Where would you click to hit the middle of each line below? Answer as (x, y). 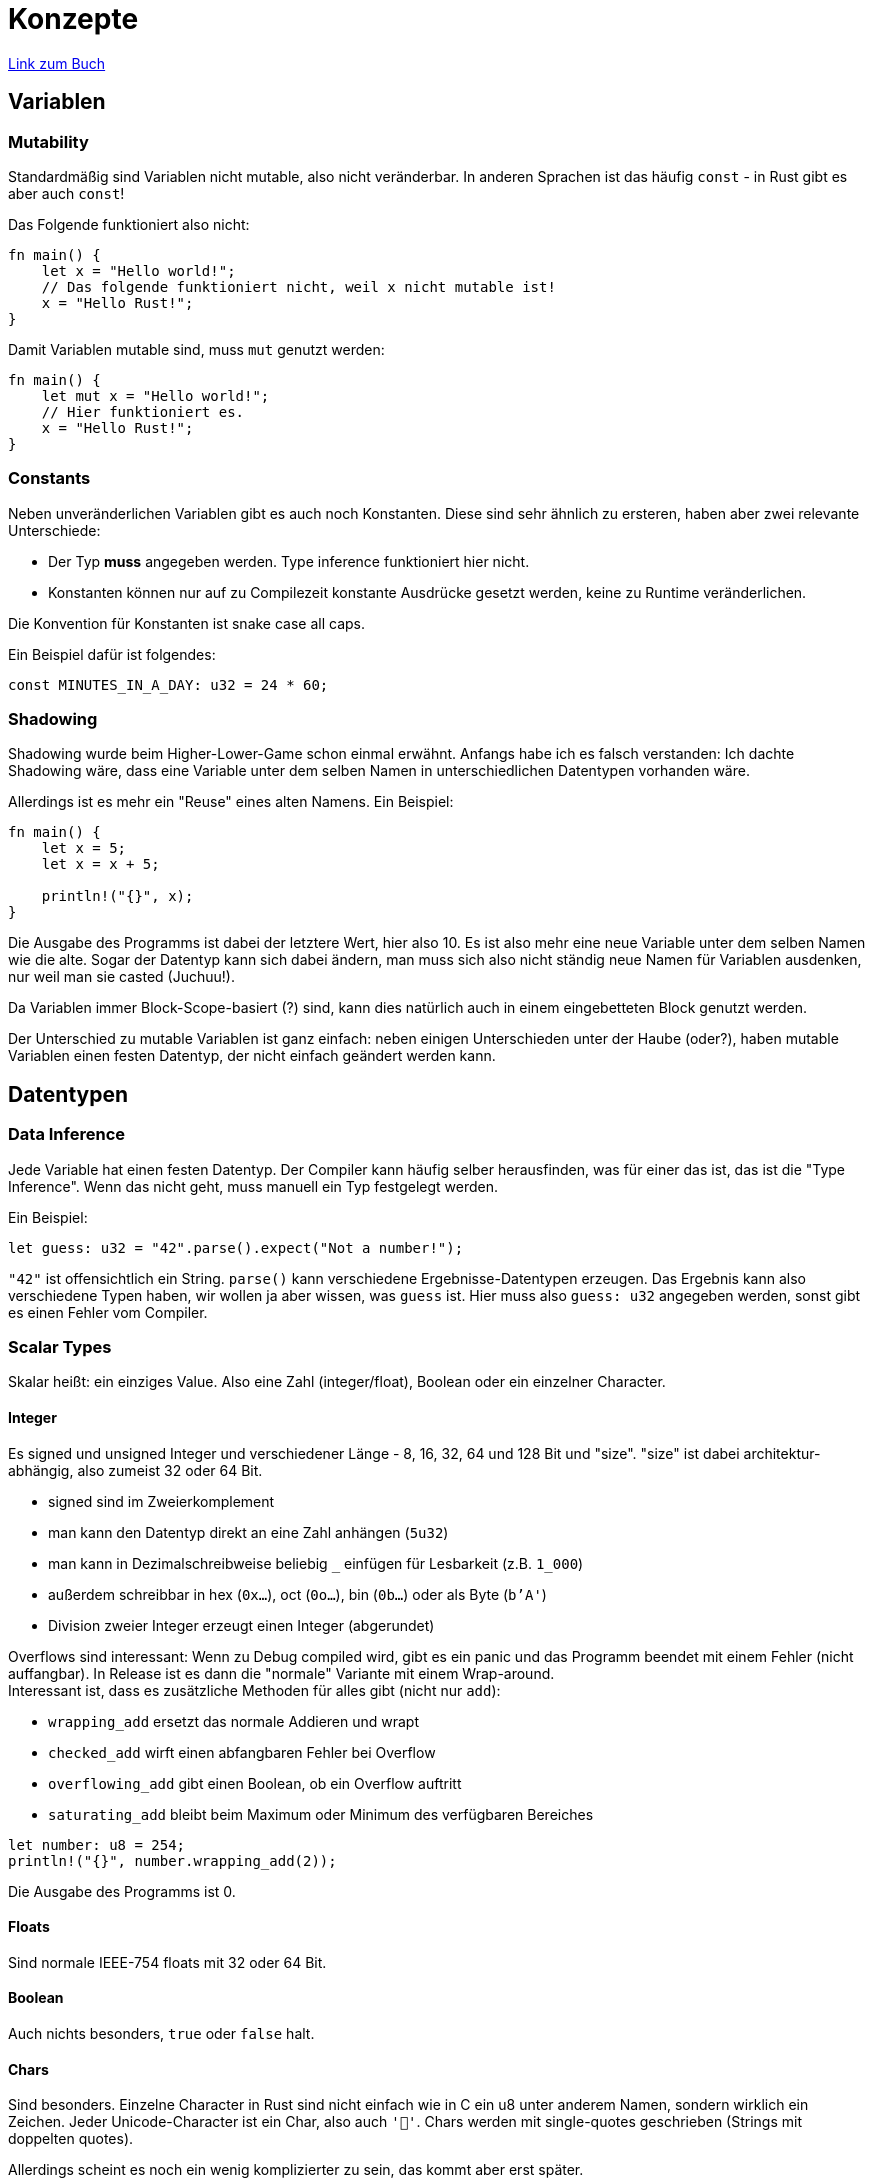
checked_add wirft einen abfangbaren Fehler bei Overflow (242, 1752)
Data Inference (66, 1134)
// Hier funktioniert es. (143, 411)
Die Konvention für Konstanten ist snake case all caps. (187, 623)
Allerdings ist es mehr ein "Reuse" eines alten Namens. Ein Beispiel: (231, 802)
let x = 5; (84, 848)
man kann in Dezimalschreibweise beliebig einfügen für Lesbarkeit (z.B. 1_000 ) (316, 1563)
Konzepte (73, 19)
